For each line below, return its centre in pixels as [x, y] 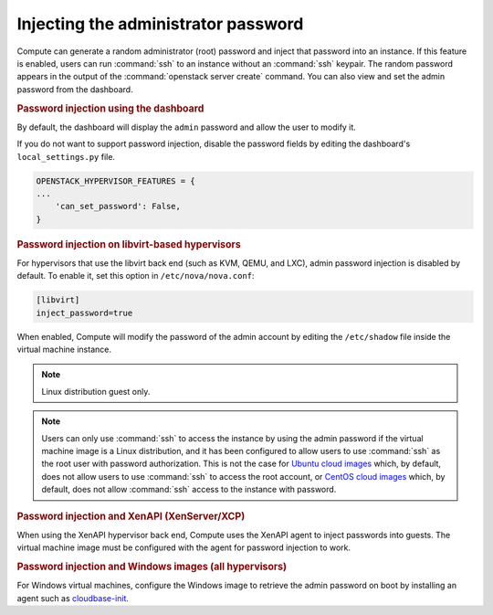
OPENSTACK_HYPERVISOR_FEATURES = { [115, 181]
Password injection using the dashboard [110, 108]
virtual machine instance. [64, 350]
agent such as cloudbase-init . [73, 598]
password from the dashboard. [75, 89]
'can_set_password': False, [118, 207]
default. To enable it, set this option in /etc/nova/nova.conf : [136, 276]
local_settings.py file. [66, 156]
